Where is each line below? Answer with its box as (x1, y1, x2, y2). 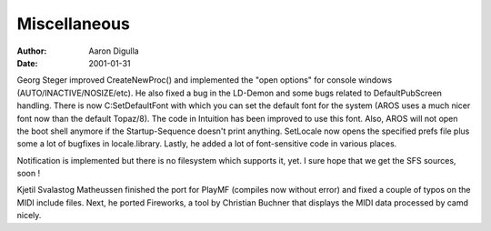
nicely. (16, 210, 42, 221)
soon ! (16, 168, 41, 179)
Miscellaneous (16, 14, 131, 34)
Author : (16, 45, 47, 56)
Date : (16, 57, 38, 68)
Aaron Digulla (88, 45, 140, 56)
